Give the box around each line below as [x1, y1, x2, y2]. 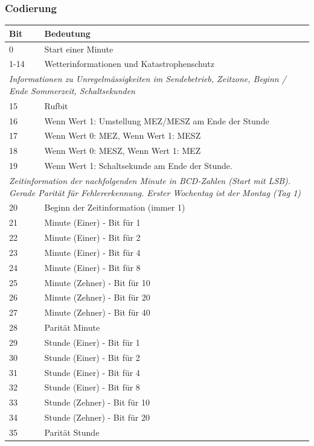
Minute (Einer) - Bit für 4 [44, 246, 141, 258]
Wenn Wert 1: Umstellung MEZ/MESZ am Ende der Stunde [44, 114, 269, 127]
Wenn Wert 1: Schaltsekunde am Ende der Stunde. [44, 159, 232, 172]
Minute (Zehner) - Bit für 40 [44, 306, 150, 319]
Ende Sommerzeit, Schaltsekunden [9, 84, 135, 97]
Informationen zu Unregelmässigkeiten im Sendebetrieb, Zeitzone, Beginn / [9, 72, 286, 85]
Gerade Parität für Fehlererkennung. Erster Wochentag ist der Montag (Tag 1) [9, 186, 301, 199]
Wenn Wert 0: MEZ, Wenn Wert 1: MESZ [44, 129, 201, 142]
